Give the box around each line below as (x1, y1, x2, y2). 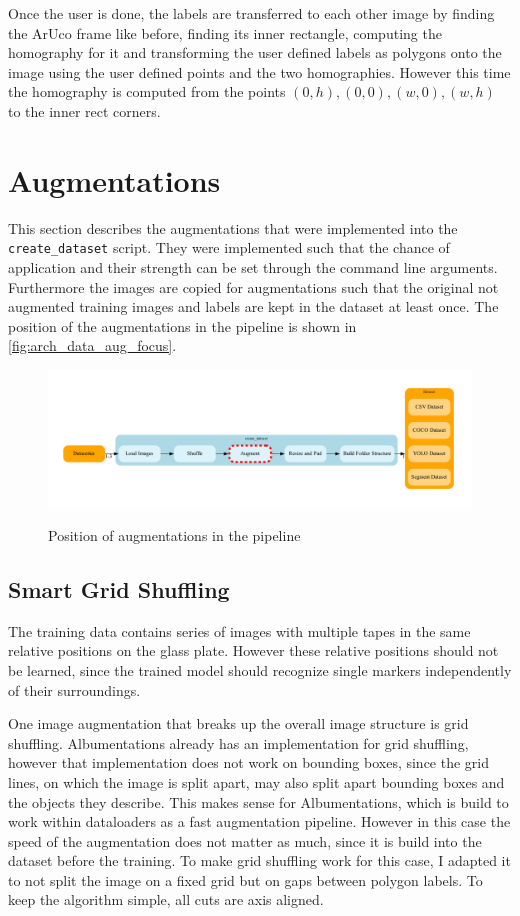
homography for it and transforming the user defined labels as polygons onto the (8, 42, 502, 63)
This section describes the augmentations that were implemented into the (8, 217, 458, 238)
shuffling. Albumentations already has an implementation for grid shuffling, (8, 732, 469, 753)
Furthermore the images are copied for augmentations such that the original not (8, 276, 499, 297)
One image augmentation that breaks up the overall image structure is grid (8, 713, 469, 734)
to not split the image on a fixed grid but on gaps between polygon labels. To (8, 869, 483, 890)
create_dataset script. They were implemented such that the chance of (8, 237, 450, 258)
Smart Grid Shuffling (8, 573, 230, 604)
